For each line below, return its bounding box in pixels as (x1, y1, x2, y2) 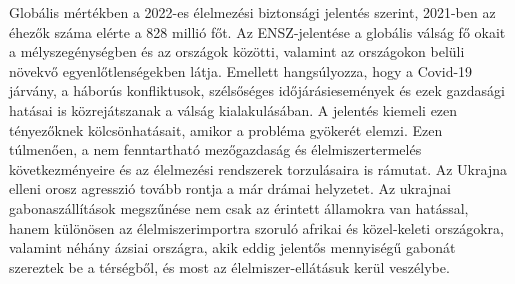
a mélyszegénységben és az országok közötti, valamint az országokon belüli (9, 41, 465, 62)
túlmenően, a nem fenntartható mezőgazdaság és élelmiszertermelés (9, 139, 422, 160)
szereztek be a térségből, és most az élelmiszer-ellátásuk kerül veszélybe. (9, 256, 450, 277)
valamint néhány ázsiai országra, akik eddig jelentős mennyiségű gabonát (9, 237, 456, 258)
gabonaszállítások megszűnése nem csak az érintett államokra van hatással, (9, 197, 469, 218)
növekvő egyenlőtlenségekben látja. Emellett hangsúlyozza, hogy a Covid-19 (9, 60, 473, 81)
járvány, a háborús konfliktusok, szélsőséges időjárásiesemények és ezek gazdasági (9, 80, 505, 101)
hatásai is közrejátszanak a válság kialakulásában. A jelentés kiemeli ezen (9, 99, 458, 120)
